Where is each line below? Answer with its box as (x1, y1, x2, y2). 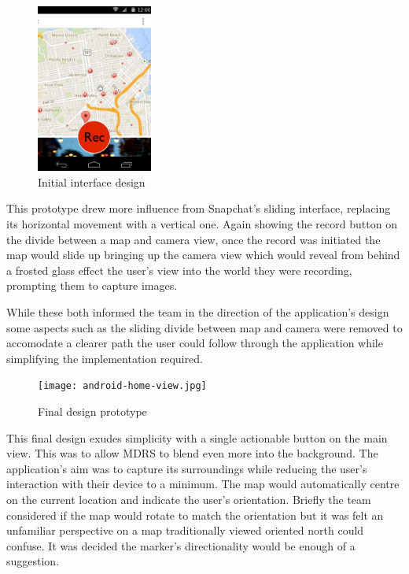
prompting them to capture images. (6, 277, 178, 294)
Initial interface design (38, 173, 146, 190)
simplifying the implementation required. (6, 350, 203, 366)
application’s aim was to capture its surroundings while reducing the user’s (6, 460, 367, 476)
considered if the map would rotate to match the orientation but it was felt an (6, 506, 384, 523)
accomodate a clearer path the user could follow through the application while (6, 335, 383, 351)
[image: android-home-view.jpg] (38, 380, 207, 392)
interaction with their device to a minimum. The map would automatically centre (6, 476, 400, 492)
